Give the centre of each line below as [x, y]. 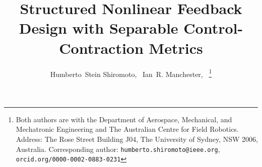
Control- [213, 28]
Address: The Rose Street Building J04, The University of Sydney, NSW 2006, [137, 139]
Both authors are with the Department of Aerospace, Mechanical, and [124, 119]
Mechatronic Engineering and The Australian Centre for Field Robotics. [127, 129]
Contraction [101, 48]
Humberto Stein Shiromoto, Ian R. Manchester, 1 [131, 73]
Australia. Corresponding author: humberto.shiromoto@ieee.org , [118, 149]
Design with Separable [99, 28]
